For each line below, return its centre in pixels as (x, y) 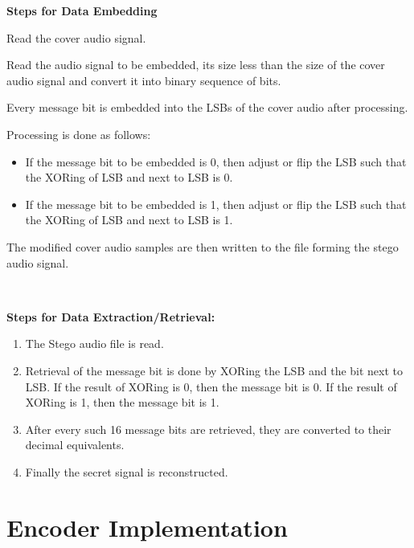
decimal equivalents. (75, 445)
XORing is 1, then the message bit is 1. (122, 402)
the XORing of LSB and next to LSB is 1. (129, 220)
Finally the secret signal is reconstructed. (127, 471)
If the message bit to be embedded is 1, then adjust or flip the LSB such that (216, 204)
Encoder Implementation (147, 527)
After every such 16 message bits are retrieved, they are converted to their (208, 429)
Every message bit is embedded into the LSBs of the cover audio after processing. (207, 107)
